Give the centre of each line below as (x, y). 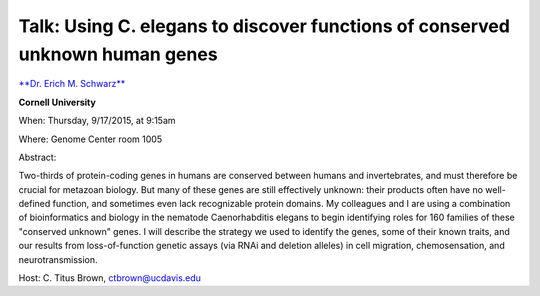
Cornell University (57, 102)
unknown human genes (118, 54)
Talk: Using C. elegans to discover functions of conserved (264, 26)
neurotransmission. (58, 259)
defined (34, 204)
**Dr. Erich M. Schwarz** (72, 84)
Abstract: (37, 157)
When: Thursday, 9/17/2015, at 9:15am (97, 121)
